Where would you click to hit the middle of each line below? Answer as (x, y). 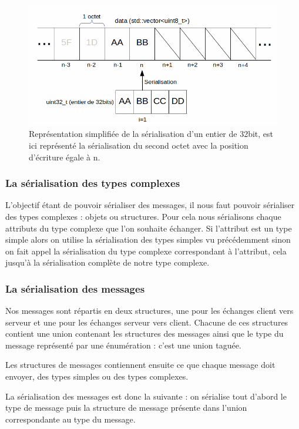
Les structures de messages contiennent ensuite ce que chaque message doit (140, 365)
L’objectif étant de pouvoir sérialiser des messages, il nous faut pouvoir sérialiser (150, 205)
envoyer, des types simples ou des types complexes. (97, 376)
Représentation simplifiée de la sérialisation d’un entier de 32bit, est (151, 134)
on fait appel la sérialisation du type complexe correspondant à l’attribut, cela (146, 251)
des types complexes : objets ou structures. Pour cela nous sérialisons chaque (143, 216)
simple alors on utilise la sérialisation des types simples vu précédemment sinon (148, 239)
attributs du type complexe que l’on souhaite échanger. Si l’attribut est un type (149, 228)
